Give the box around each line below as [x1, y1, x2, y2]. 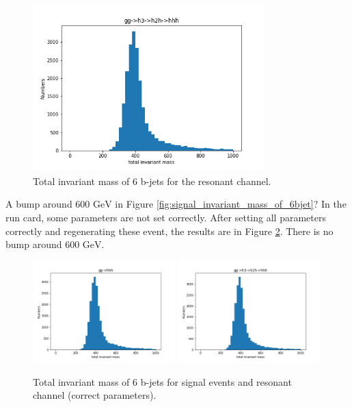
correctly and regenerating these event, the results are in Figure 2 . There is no [5, 223, 334, 238]
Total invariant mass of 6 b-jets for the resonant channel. [33, 173, 271, 188]
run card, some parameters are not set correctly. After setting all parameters [5, 210, 326, 225]
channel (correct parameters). [33, 388, 157, 402]
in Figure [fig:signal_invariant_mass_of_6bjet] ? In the [115, 197, 347, 211]
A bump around [5, 197, 72, 211]
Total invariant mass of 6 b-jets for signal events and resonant [33, 374, 292, 388]
